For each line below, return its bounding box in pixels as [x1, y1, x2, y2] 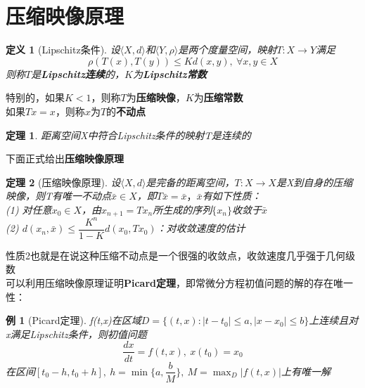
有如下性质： [202, 188, 262, 203]
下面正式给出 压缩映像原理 [6, 151, 124, 166]
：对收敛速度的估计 [156, 221, 245, 235]
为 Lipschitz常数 [132, 66, 207, 81]
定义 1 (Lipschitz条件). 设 [6, 42, 120, 57]
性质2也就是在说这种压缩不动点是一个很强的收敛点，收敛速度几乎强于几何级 [6, 247, 355, 262]
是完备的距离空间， [146, 174, 235, 189]
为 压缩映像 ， [126, 90, 186, 105]
